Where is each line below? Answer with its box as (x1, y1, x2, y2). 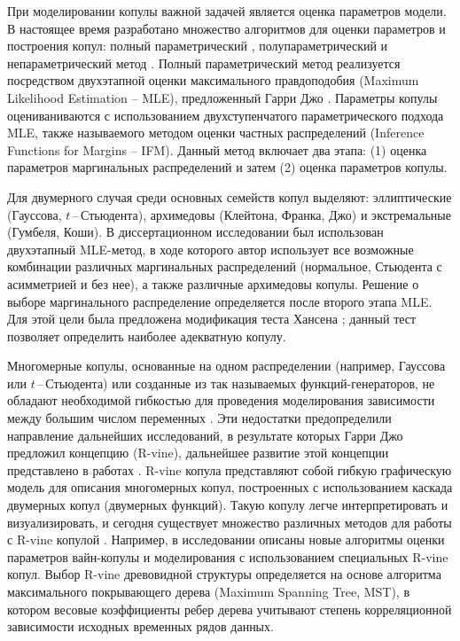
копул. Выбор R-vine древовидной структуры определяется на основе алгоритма (7, 565, 441, 583)
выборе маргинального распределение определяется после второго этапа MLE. (7, 292, 433, 310)
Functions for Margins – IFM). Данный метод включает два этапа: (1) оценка (7, 140, 427, 159)
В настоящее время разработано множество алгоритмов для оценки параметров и (7, 19, 446, 37)
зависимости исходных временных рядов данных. (7, 617, 274, 636)
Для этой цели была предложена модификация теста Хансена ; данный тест (7, 309, 417, 328)
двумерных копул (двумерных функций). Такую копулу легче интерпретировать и (7, 496, 448, 514)
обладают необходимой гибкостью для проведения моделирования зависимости (7, 391, 435, 410)
